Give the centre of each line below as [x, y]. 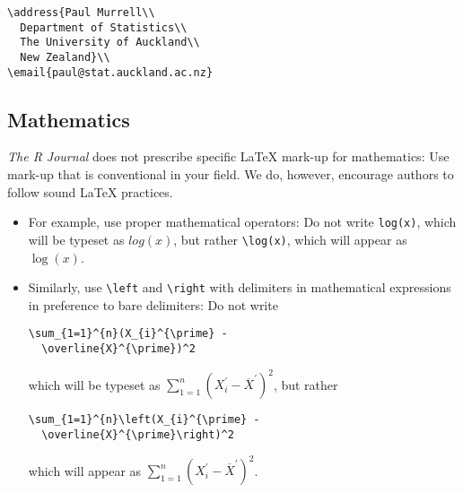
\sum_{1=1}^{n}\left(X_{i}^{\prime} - [144, 420]
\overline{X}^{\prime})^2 [118, 349]
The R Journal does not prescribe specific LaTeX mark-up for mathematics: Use [228, 156]
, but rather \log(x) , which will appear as [290, 239]
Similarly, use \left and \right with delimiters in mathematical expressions [240, 287]
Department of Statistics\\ [104, 27]
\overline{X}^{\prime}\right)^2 [138, 434]
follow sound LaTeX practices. [90, 191]
